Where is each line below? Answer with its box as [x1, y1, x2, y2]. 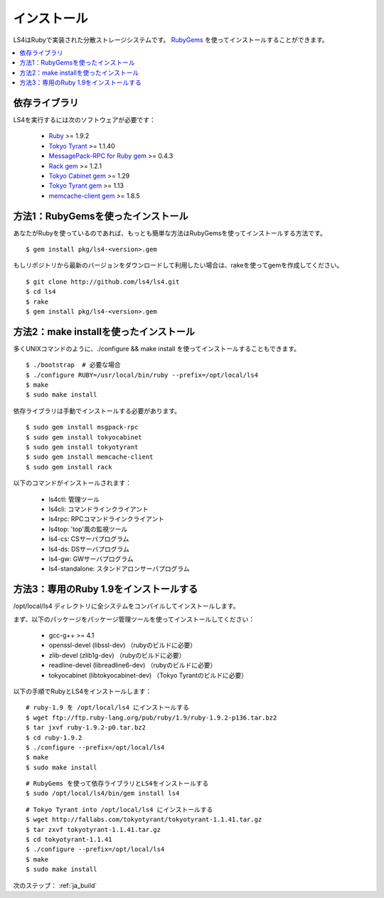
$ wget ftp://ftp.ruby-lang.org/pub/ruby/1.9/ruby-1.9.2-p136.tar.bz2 [26, 713, 277, 722]
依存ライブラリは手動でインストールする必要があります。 [13, 406, 181, 415]
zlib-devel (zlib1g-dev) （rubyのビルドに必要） [48, 651, 186, 659]
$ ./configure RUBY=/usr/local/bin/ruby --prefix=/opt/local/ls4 [26, 370, 259, 379]
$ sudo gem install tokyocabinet [26, 433, 142, 441]
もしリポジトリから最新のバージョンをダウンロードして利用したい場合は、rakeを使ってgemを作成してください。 [13, 261, 343, 269]
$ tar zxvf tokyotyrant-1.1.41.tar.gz [26, 825, 161, 833]
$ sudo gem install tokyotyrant [26, 443, 139, 451]
